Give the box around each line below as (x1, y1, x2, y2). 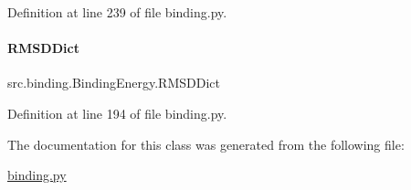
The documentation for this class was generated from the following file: (7, 134, 405, 153)
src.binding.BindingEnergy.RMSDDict (7, 73, 220, 92)
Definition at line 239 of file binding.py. (7, 3, 227, 21)
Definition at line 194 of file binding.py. (7, 103, 227, 122)
